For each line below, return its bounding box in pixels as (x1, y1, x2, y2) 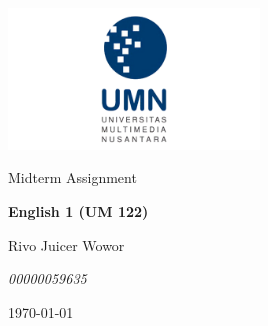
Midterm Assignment (8, 167, 137, 188)
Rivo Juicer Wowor (8, 234, 125, 255)
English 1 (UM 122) (8, 200, 149, 221)
